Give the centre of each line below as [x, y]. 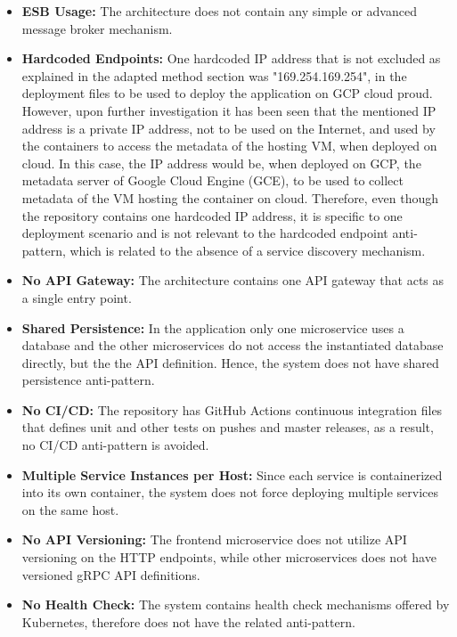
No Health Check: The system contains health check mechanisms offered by [236, 604]
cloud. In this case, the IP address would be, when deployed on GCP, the [221, 163]
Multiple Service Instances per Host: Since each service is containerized [232, 474]
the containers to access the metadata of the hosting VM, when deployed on [229, 146]
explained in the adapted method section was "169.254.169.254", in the [214, 75]
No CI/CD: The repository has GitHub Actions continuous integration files [232, 409]
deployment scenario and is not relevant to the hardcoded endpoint [205, 233]
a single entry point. [77, 297]
